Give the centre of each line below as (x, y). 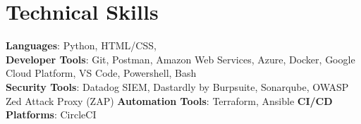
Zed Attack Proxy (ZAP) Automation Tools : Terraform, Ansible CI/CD (169, 100)
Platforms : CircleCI (51, 114)
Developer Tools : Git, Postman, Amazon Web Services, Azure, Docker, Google (180, 59)
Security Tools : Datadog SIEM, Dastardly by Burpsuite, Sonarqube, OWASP (177, 86)
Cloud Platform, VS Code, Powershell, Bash (101, 73)
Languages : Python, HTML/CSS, (81, 45)
